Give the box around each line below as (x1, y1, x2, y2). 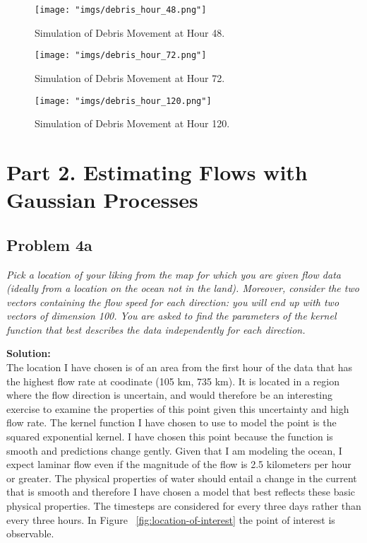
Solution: (6, 346, 51, 361)
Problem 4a (6, 233, 92, 255)
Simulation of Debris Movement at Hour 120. (35, 116, 230, 131)
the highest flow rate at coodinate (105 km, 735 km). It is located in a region (6, 373, 339, 388)
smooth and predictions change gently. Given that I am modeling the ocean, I (6, 443, 342, 457)
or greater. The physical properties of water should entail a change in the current (6, 470, 357, 485)
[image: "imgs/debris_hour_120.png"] (35, 95, 212, 106)
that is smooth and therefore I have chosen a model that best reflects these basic (6, 484, 356, 499)
